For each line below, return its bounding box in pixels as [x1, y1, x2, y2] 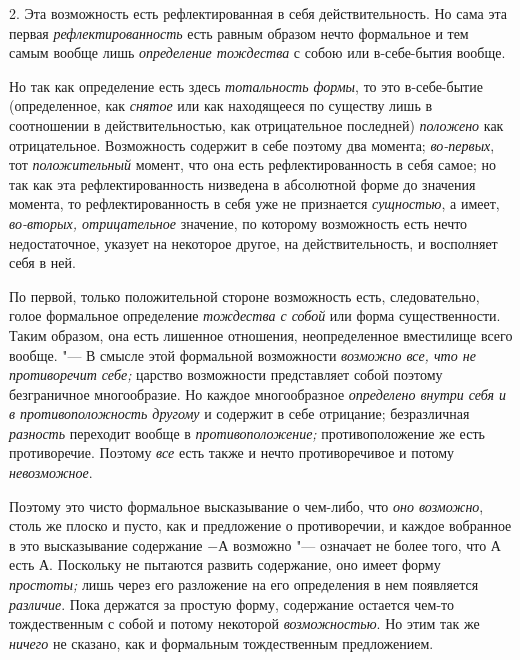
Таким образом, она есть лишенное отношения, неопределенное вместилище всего [9, 324, 513, 345]
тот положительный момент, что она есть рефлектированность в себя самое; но [9, 154, 496, 175]
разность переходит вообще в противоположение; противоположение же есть [9, 422, 485, 443]
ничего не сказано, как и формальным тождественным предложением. [9, 632, 434, 653]
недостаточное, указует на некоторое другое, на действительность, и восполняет [9, 232, 498, 253]
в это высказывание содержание [9, 534, 203, 555]
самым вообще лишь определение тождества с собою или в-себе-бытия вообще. [9, 42, 506, 63]
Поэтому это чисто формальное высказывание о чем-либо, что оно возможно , [9, 495, 484, 516]
